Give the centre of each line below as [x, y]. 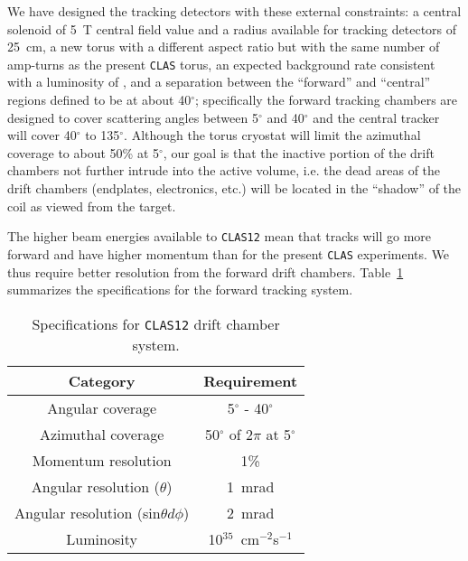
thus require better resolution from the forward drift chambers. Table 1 [206, 271]
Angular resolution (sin [88, 512]
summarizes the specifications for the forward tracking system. [180, 290]
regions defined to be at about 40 [99, 100]
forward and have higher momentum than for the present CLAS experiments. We [229, 253]
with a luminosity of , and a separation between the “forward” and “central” [219, 82]
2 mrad [250, 512]
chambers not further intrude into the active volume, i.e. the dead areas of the [224, 170]
